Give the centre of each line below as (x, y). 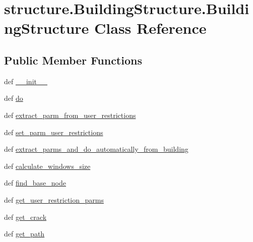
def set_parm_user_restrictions (54, 132)
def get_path (24, 234)
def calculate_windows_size (47, 166)
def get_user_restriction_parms (54, 199)
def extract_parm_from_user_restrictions (70, 115)
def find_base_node (35, 183)
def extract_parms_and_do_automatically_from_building (96, 149)
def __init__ (26, 81)
